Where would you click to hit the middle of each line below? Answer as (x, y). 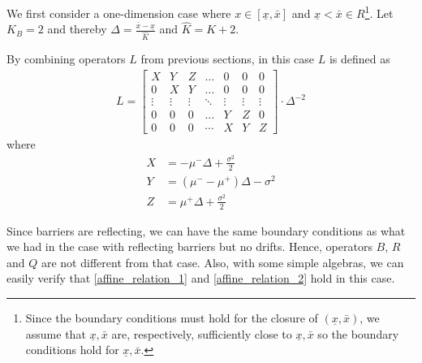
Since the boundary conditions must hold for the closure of (172, 318)
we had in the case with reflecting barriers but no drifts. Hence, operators (189, 246)
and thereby (77, 29)
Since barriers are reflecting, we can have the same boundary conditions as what (206, 230)
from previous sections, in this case (228, 59)
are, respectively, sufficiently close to (202, 333)
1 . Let (379, 12)
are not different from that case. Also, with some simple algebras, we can (222, 262)
